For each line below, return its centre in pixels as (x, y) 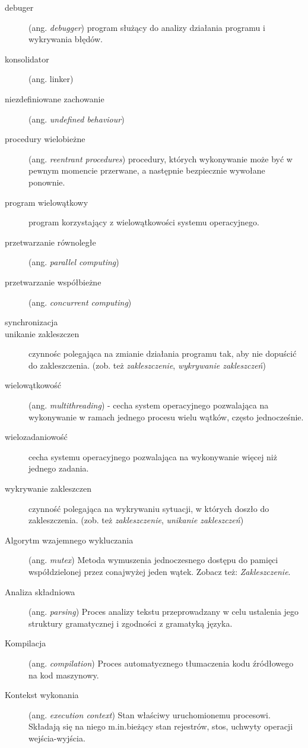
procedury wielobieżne (45, 139)
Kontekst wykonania (42, 695)
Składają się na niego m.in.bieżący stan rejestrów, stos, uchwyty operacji (161, 726)
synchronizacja (31, 322)
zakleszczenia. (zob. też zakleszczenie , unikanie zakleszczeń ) (136, 520)
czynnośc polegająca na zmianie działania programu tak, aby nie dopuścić (163, 353)
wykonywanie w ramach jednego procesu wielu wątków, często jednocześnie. (166, 417)
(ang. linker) (51, 79)
